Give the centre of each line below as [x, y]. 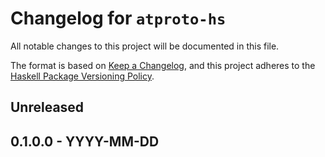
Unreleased [47, 107]
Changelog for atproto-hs [118, 18]
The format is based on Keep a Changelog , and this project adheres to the [163, 65]
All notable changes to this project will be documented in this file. [145, 46]
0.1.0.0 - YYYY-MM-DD [85, 141]
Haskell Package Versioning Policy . [82, 76]
